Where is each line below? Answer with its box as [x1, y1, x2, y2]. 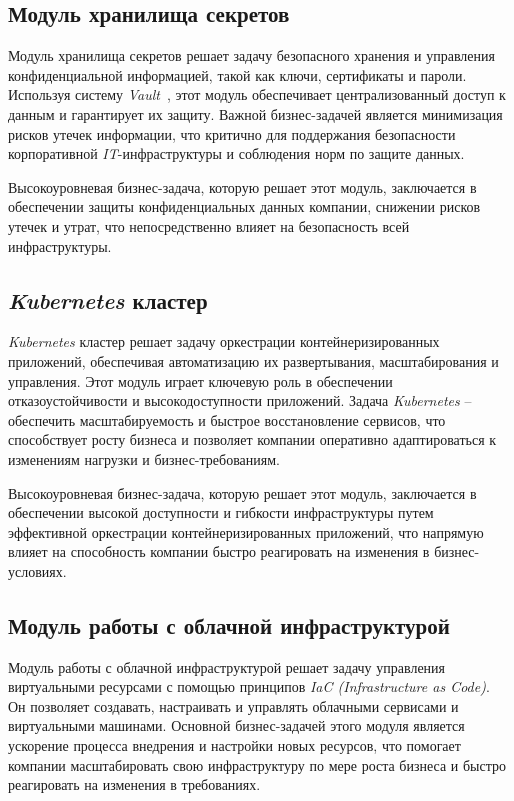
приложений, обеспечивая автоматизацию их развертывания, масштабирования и [8, 350, 499, 371]
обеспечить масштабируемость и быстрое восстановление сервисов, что [8, 409, 446, 430]
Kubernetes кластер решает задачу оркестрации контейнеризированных [8, 331, 440, 352]
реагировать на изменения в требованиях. [8, 774, 261, 795]
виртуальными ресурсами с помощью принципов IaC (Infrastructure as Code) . [8, 676, 490, 697]
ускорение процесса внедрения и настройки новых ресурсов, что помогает [8, 735, 461, 756]
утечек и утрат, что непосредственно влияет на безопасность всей [8, 215, 410, 236]
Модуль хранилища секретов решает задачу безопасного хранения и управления [8, 45, 495, 66]
